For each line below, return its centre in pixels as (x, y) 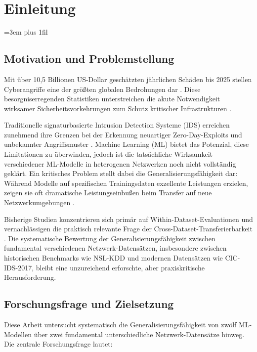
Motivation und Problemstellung (89, 59)
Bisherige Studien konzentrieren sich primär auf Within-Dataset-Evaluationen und (128, 219)
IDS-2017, (19, 267)
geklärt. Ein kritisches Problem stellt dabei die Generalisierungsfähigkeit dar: (121, 173)
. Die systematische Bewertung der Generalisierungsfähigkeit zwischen (110, 238)
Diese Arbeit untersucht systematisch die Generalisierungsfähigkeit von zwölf (120, 324)
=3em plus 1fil (26, 32)
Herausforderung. (30, 277)
